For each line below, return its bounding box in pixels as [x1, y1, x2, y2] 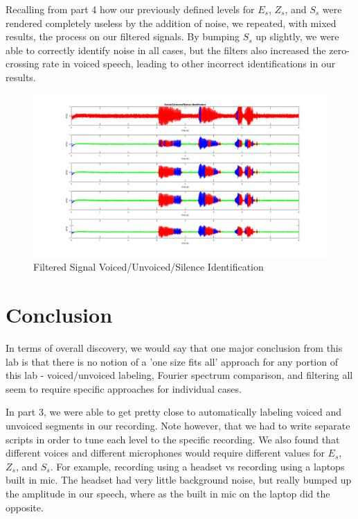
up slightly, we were [256, 29, 339, 44]
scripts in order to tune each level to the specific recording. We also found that [6, 432, 340, 446]
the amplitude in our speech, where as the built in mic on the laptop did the [6, 486, 330, 500]
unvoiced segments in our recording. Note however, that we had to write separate [6, 418, 350, 433]
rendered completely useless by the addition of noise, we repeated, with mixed [6, 15, 337, 30]
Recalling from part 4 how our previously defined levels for [6, 2, 255, 16]
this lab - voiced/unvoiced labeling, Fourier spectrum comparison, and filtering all [6, 368, 353, 382]
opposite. [6, 500, 44, 514]
